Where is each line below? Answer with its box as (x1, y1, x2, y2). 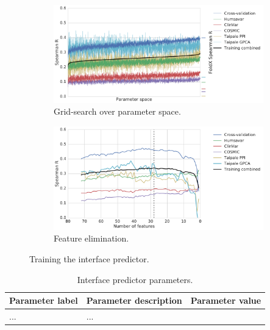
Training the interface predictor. (29, 252, 149, 265)
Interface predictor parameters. (77, 273, 193, 285)
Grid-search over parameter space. (54, 105, 181, 118)
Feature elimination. (54, 232, 129, 245)
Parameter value (190, 294, 261, 307)
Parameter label (9, 294, 78, 307)
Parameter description (86, 294, 182, 307)
